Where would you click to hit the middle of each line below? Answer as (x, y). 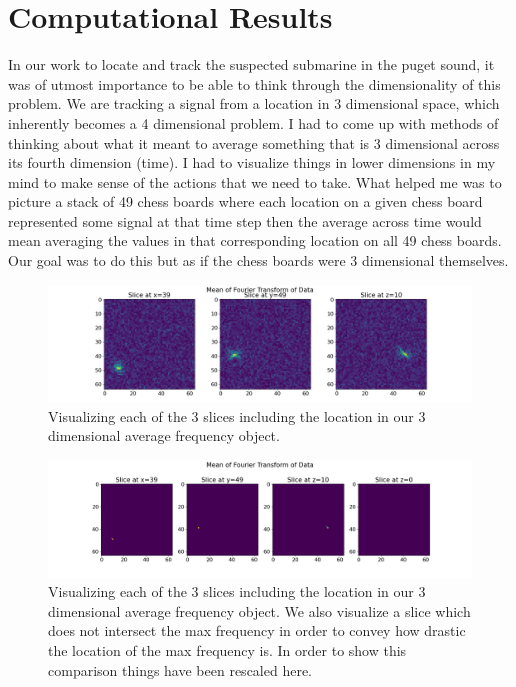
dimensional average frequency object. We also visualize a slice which (259, 610)
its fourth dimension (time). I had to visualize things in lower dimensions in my (252, 162)
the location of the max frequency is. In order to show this (227, 650)
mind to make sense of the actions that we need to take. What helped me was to (255, 181)
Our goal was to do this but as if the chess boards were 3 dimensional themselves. (258, 260)
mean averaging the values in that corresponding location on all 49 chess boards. (255, 240)
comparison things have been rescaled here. (180, 669)
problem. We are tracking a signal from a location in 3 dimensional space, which (254, 103)
